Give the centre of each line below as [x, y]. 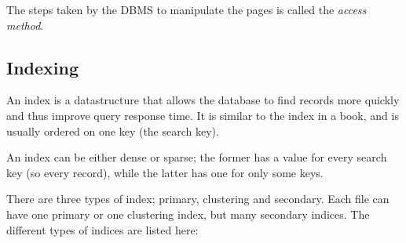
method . [25, 25]
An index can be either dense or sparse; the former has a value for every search [197, 157]
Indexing [43, 67]
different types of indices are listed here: [102, 229]
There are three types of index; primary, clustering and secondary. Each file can [198, 199]
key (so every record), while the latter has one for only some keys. [165, 172]
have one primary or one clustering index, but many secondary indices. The [188, 214]
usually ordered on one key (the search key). [113, 131]
